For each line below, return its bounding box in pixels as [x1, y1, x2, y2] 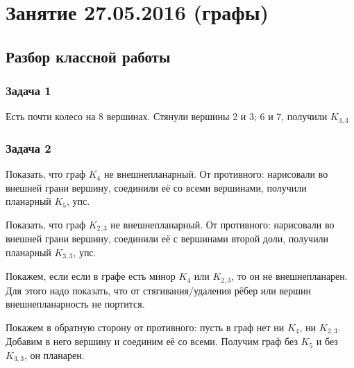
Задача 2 [6, 139, 51, 156]
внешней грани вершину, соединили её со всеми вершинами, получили [6, 180, 307, 194]
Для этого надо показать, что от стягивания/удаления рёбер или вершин [6, 283, 312, 297]
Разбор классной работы [6, 45, 171, 67]
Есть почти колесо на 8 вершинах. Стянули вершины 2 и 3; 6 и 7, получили [6, 109, 328, 124]
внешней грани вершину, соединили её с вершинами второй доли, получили [6, 231, 329, 246]
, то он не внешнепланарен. [231, 269, 348, 283]
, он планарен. [24, 348, 85, 362]
